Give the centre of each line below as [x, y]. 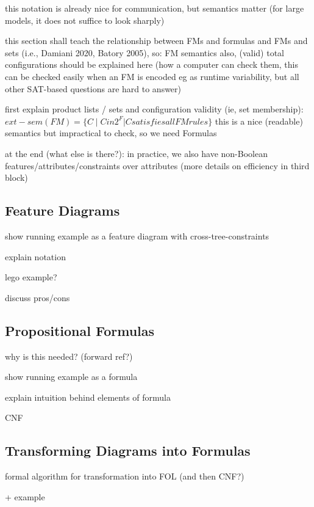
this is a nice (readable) [259, 121]
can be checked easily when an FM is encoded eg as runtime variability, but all [152, 76]
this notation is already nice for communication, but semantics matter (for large [155, 8]
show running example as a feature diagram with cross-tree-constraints [137, 235]
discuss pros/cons [37, 297]
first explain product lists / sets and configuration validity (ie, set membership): [154, 109]
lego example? [31, 277]
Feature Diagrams [62, 210]
